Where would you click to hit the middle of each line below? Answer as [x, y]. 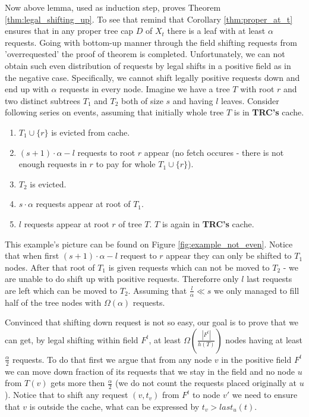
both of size [142, 100]
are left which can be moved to [61, 290]
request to [138, 255]
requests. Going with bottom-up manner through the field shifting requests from [151, 42]
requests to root [106, 152]
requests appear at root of [83, 204]
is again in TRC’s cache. [208, 223]
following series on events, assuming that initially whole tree [114, 112]
